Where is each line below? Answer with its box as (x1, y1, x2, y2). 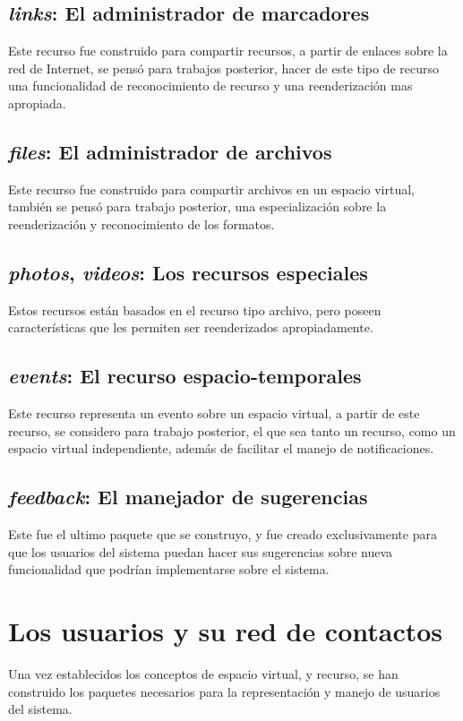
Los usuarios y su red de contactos (8, 613, 443, 649)
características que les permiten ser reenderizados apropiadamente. (8, 318, 373, 337)
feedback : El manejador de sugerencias (8, 483, 368, 511)
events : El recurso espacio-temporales (8, 362, 362, 390)
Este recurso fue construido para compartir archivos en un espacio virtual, (8, 179, 415, 198)
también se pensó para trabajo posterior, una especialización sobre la (8, 197, 387, 216)
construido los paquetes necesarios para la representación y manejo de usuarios (8, 682, 441, 700)
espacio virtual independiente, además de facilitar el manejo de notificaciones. (8, 439, 434, 458)
